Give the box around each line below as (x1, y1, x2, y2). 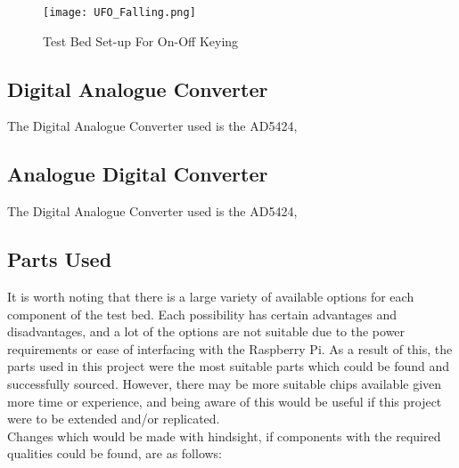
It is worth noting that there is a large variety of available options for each (7, 287, 414, 306)
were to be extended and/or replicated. (7, 409, 220, 428)
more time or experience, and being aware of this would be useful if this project (7, 391, 442, 410)
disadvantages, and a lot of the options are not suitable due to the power (7, 322, 406, 341)
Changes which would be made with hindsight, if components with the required (7, 426, 441, 445)
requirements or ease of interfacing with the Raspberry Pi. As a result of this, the (7, 339, 453, 358)
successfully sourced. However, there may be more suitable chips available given (7, 375, 442, 393)
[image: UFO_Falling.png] (43, 6, 196, 19)
